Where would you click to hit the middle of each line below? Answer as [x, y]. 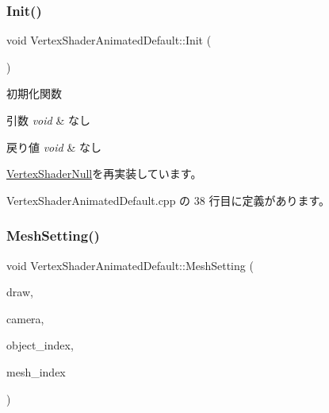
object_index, [40, 345]
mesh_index [36, 371]
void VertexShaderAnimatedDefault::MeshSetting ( [130, 265]
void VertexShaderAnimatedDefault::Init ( [109, 40]
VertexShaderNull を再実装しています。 [104, 174]
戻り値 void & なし [54, 147]
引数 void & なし [48, 120]
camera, [25, 318]
